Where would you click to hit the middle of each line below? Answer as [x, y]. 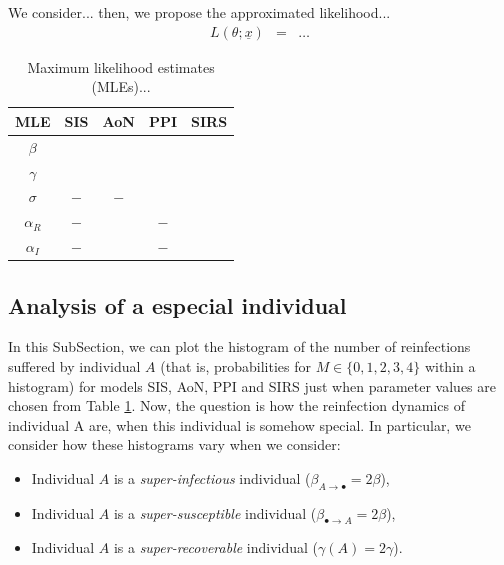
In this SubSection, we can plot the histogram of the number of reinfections [239, 346]
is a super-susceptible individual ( [215, 512]
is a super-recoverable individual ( [216, 547]
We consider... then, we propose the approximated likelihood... [199, 12]
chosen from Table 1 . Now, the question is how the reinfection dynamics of [236, 405]
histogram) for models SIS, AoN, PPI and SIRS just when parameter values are [252, 385]
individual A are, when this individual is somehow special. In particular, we [239, 424]
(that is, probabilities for [235, 365]
